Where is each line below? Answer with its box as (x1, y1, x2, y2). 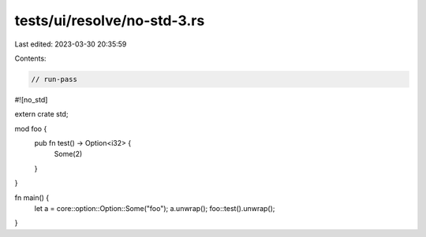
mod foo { (14, 124, 47, 133)
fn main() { (14, 193, 50, 202)
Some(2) (54, 150, 83, 159)
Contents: (14, 54, 47, 63)
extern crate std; (14, 109, 69, 119)
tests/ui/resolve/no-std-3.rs (14, 12, 205, 29)
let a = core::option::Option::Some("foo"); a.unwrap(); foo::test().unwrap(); (34, 204, 275, 213)
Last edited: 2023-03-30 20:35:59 (14, 39, 127, 49)
